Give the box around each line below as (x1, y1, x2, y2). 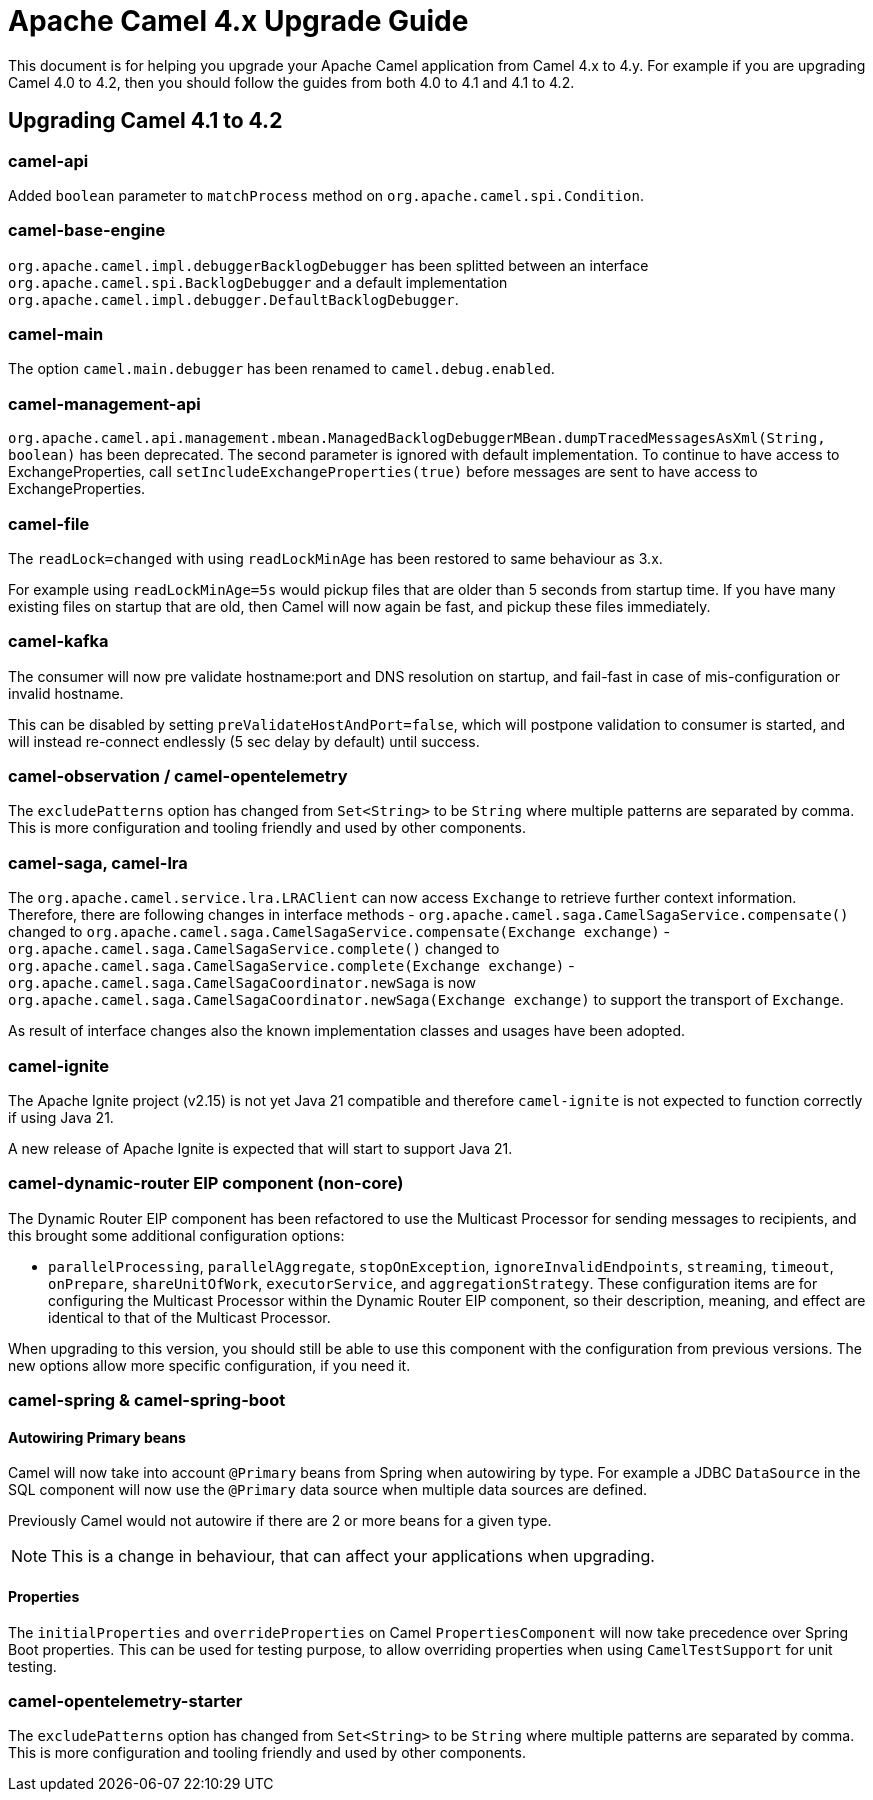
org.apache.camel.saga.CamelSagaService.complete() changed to (8, 940, 500, 958)
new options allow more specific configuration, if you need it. (8, 1356, 411, 1374)
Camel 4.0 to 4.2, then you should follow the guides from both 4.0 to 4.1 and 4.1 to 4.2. (8, 73, 575, 91)
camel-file (8, 513, 90, 534)
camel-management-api (8, 393, 201, 414)
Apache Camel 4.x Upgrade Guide (8, 4, 469, 38)
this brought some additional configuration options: (8, 1226, 345, 1244)
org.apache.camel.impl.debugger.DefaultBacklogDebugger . (8, 290, 459, 308)
